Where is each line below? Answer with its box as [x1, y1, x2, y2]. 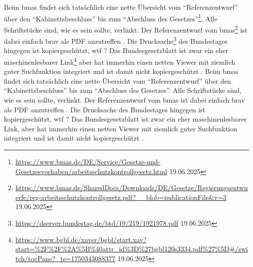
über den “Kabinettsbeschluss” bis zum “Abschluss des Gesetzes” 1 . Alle [4, 12, 217, 23]
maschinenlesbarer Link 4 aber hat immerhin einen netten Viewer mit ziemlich [4, 55, 235, 67]
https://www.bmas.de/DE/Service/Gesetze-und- [15, 156, 161, 166]
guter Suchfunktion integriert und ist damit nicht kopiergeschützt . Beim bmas [4, 66, 238, 76]
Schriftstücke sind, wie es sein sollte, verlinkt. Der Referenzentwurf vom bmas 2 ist [4, 23, 248, 35]
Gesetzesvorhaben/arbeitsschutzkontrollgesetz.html [15, 166, 167, 176]
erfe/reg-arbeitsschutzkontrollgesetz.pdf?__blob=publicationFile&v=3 [15, 192, 227, 202]
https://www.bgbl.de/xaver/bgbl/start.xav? [15, 234, 146, 244]
